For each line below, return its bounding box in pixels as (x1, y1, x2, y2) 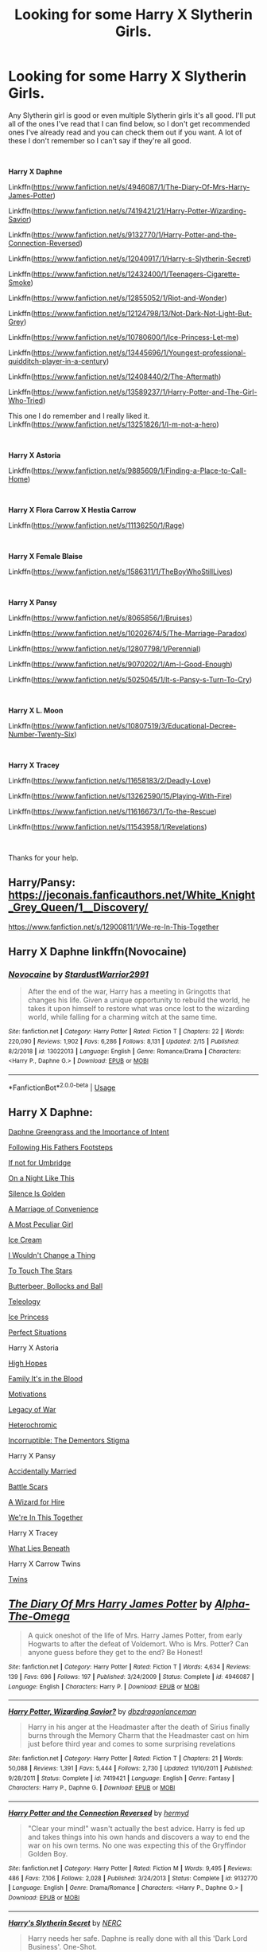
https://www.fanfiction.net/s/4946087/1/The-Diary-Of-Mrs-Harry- (33, 182, 250, 192)
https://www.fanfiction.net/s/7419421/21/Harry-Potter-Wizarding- (33, 205, 247, 216)
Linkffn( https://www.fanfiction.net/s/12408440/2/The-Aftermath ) (8, 372, 222, 381)
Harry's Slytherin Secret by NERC (8, 1918, 122, 1927)
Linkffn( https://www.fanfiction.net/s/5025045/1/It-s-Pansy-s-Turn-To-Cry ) (8, 674, 253, 684)
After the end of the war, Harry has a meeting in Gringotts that (27, 987, 231, 997)
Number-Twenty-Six (8, 729, 75, 739)
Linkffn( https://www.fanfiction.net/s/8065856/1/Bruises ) (8, 613, 193, 623)
